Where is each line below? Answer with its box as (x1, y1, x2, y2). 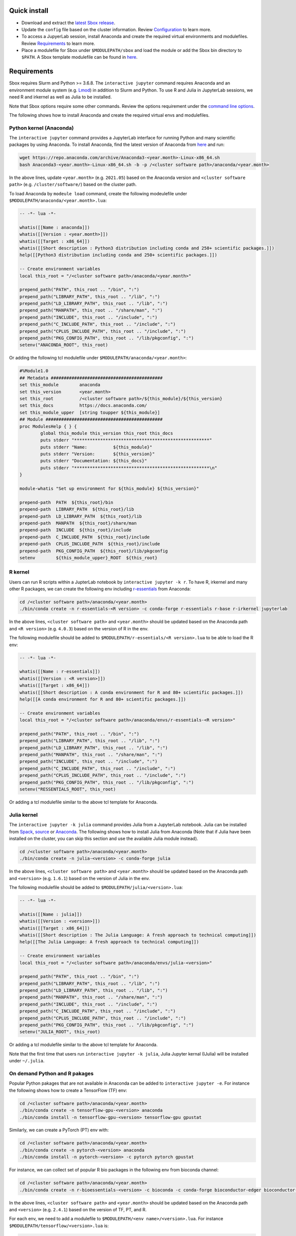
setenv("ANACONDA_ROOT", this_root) (19, 342, 109, 348)
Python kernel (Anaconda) (9, 124, 74, 131)
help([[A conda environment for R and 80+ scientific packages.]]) (19, 696, 186, 702)
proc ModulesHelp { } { (19, 423, 77, 429)
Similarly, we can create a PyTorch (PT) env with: (9, 1127, 109, 1133)
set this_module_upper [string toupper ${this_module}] (19, 409, 160, 415)
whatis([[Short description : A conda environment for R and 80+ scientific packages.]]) (19, 690, 244, 695)
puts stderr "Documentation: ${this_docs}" (40, 458, 148, 464)
